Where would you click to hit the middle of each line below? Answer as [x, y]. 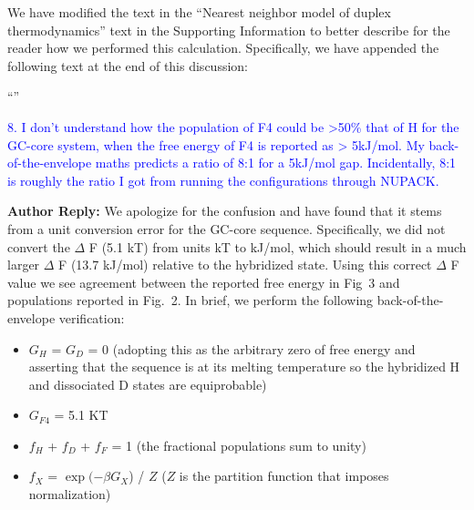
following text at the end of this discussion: [128, 65]
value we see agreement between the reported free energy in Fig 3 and [204, 282]
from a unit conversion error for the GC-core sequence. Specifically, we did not [227, 228]
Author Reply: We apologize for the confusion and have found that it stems [225, 211]
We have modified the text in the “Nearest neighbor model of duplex [199, 12]
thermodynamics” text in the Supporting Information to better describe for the [229, 30]
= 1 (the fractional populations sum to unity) [239, 445]
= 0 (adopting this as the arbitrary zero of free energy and [252, 348]
